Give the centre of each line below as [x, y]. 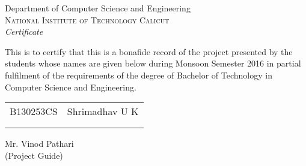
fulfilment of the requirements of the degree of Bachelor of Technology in [139, 75]
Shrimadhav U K [103, 111]
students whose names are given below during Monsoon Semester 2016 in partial [153, 63]
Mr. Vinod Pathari [39, 144]
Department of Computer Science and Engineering [98, 8]
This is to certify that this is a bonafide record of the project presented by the [149, 51]
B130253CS [34, 111]
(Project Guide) [34, 155]
